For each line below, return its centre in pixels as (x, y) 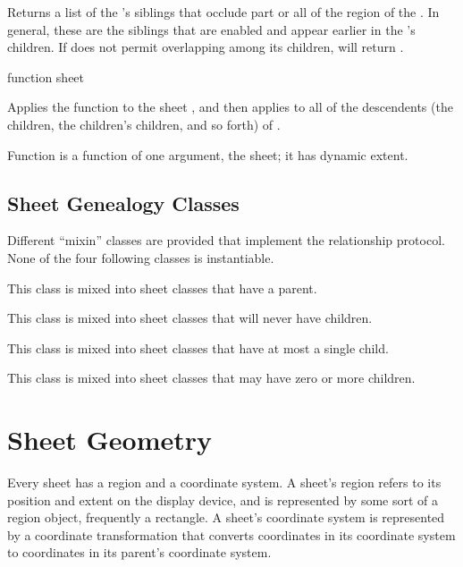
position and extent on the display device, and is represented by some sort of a (223, 499)
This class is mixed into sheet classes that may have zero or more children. (211, 378)
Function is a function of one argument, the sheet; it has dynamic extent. (208, 154)
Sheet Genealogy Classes (123, 203)
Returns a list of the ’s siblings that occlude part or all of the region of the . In (223, 12)
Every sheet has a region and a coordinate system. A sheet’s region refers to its (224, 482)
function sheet (46, 76)
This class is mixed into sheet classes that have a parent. (162, 288)
